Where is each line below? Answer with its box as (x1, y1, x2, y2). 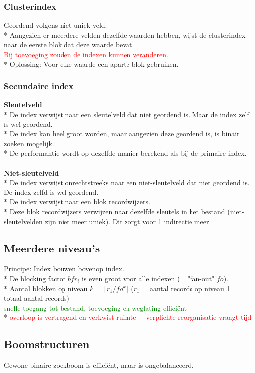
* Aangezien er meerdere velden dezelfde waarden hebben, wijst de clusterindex (4, 29, 246, 40)
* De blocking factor (4, 273, 66, 283)
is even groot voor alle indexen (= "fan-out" (82, 273, 215, 283)
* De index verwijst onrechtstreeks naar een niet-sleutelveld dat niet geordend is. (4, 177, 250, 187)
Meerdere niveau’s (4, 240, 100, 255)
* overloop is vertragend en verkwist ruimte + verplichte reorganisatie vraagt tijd (4, 312, 252, 322)
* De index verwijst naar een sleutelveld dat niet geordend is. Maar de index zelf (4, 109, 249, 119)
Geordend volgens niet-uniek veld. (4, 20, 107, 30)
